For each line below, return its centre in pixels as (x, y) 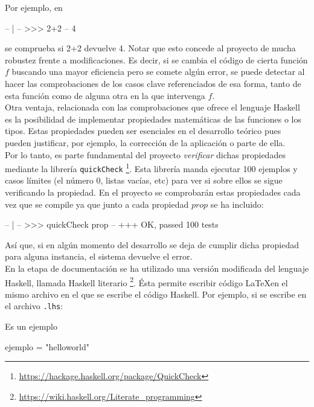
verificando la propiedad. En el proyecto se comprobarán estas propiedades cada (153, 192)
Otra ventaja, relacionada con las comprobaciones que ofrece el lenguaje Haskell (152, 107)
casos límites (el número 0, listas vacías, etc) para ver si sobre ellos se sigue (144, 180)
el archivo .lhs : (34, 306)
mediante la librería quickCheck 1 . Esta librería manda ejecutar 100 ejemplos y (151, 168)
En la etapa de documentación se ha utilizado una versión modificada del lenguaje (157, 268)
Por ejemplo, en (34, 7)
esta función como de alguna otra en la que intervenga (105, 95)
